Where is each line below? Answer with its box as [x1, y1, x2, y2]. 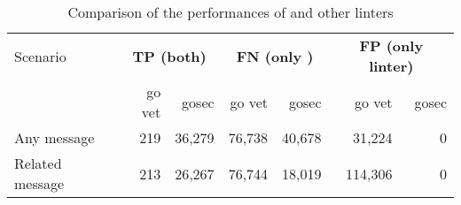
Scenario [14, 45, 66, 66]
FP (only [359, 35, 424, 56]
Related [14, 153, 62, 173]
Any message [14, 127, 95, 148]
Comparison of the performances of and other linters [67, 2, 394, 22]
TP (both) [132, 45, 207, 66]
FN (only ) [236, 45, 314, 66]
